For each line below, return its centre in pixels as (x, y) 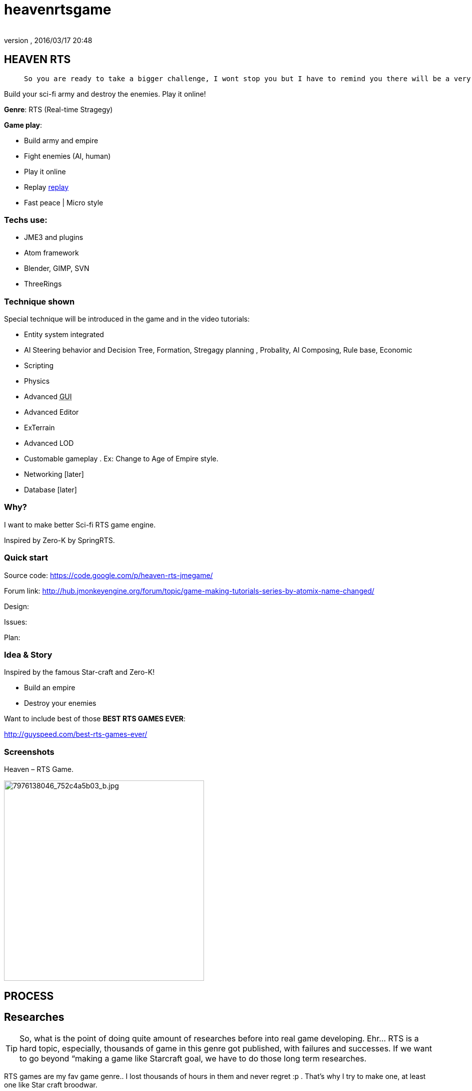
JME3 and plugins (54, 237)
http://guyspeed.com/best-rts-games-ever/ (76, 734)
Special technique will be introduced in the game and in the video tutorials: (127, 319)
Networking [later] (54, 474)
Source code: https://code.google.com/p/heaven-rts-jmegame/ (108, 575)
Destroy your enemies (60, 703)
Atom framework (51, 253)
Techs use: (26, 220)
